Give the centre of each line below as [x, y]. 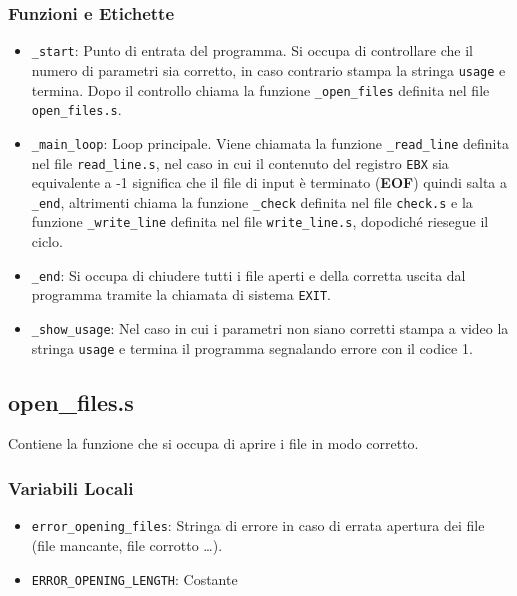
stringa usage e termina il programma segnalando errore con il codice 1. [252, 347]
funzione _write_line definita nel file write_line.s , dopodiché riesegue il [260, 221]
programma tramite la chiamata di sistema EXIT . [181, 294]
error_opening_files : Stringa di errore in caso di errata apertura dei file [258, 525]
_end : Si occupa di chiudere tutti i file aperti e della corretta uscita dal [248, 274]
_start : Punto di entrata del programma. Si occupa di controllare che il [252, 50]
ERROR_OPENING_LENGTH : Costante [134, 578]
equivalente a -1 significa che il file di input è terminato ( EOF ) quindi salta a [269, 182]
